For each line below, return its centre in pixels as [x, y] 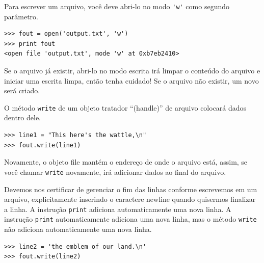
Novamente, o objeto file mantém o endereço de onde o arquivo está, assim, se [126, 162]
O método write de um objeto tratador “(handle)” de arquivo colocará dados [125, 107]
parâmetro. [21, 16]
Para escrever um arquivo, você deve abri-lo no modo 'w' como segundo [117, 6]
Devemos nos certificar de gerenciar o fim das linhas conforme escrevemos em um [131, 189]
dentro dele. [22, 117]
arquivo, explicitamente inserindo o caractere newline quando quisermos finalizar [130, 199]
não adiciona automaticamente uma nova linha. [78, 229]
